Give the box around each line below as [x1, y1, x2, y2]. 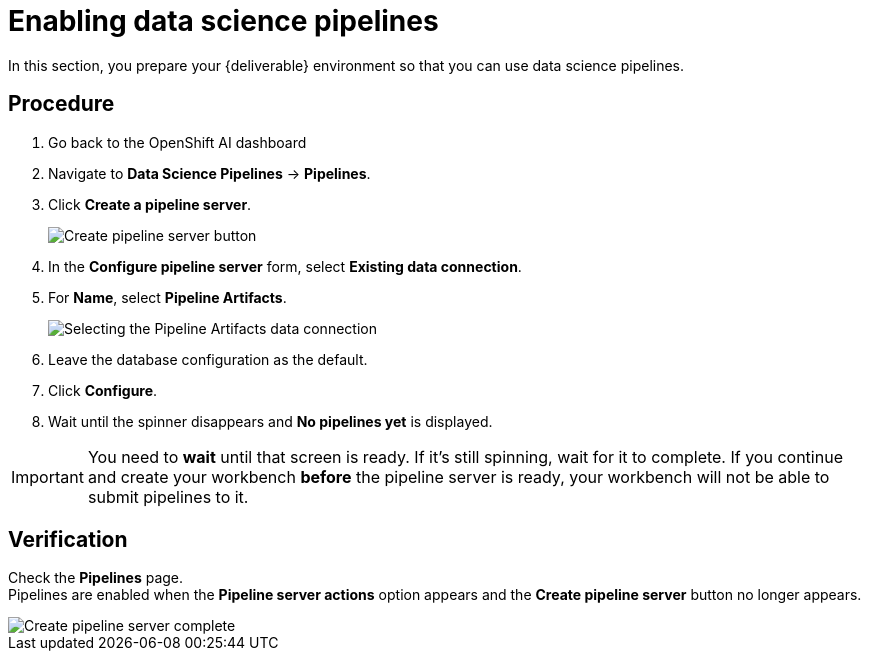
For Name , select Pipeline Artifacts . [48, 288, 287, 306]
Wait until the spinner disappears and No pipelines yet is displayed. [48, 412, 493, 430]
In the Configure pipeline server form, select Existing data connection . [48, 257, 522, 275]
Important [11, 466, 84, 487]
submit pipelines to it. [87, 486, 249, 507]
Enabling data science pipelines [8, 4, 439, 38]
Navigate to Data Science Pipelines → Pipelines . [48, 164, 371, 182]
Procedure [8, 91, 115, 117]
